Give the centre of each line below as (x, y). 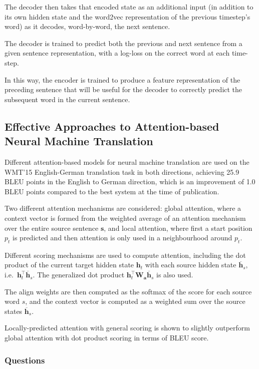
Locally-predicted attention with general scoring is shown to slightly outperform (127, 328)
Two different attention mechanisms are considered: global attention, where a (123, 208)
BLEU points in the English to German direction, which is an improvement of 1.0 (130, 181)
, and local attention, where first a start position (178, 228)
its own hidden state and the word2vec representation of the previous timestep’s (127, 16)
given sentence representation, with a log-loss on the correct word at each (117, 53)
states (14, 311)
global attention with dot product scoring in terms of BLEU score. (107, 338)
